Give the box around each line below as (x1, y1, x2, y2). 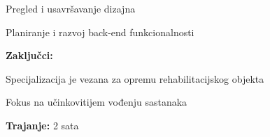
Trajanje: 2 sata (6, 118, 79, 132)
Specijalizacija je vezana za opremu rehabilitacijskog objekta (6, 71, 264, 86)
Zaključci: (6, 48, 53, 63)
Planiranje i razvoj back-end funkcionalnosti (6, 24, 194, 39)
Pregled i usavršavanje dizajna (6, 1, 136, 15)
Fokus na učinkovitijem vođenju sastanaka (6, 95, 187, 109)
